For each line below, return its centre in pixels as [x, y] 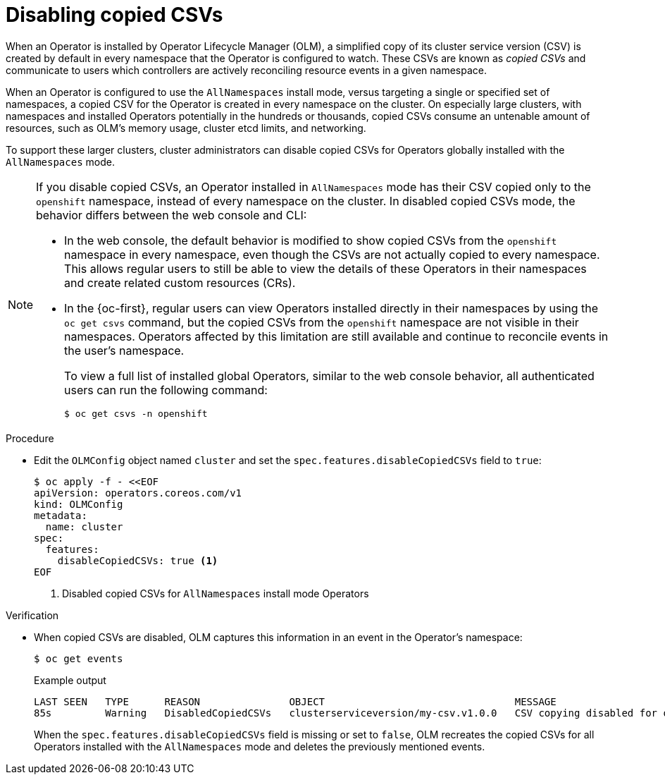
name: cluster [84, 526]
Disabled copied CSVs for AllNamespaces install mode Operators [216, 593]
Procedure [30, 438]
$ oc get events [79, 658]
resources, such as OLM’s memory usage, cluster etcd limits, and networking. [186, 128]
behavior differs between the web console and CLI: [172, 215]
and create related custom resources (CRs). [180, 282]
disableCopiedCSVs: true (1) [138, 560]
